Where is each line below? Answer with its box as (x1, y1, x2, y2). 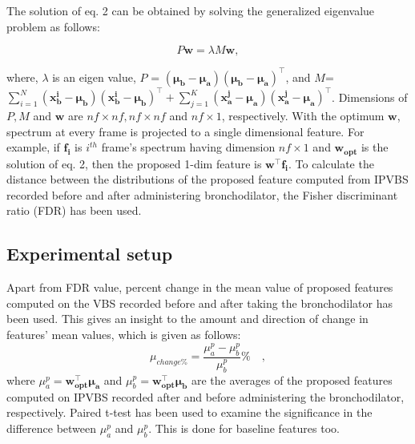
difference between (6, 419, 97, 436)
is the (361, 139, 389, 155)
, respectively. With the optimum (221, 107, 385, 123)
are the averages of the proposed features (191, 371, 393, 388)
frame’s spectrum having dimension (101, 139, 276, 155)
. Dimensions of (332, 88, 408, 105)
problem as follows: (6, 18, 100, 34)
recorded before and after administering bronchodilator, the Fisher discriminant (6, 186, 398, 203)
